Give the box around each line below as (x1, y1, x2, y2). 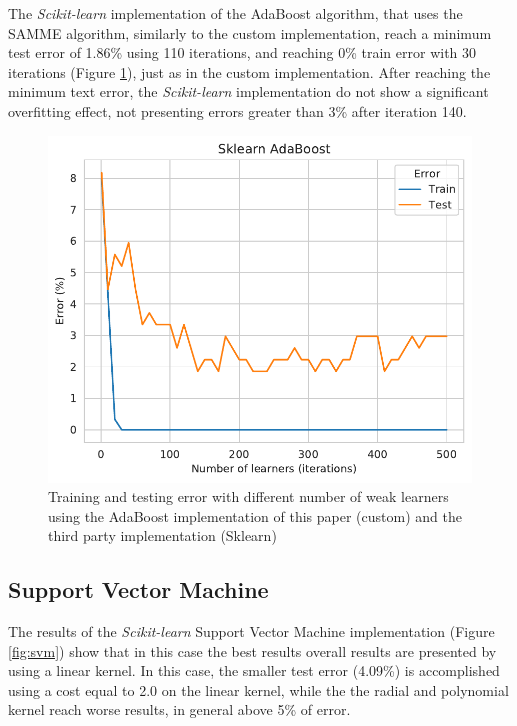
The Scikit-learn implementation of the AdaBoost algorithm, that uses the (8, 3, 463, 23)
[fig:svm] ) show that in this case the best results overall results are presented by (8, 640, 497, 661)
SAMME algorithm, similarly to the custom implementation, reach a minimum (8, 22, 492, 43)
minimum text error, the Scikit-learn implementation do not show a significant (8, 81, 489, 102)
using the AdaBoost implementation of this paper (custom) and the (48, 505, 462, 526)
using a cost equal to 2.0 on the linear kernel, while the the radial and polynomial (8, 679, 509, 700)
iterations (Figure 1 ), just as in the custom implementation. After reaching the (8, 61, 491, 82)
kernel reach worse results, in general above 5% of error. (8, 699, 351, 720)
